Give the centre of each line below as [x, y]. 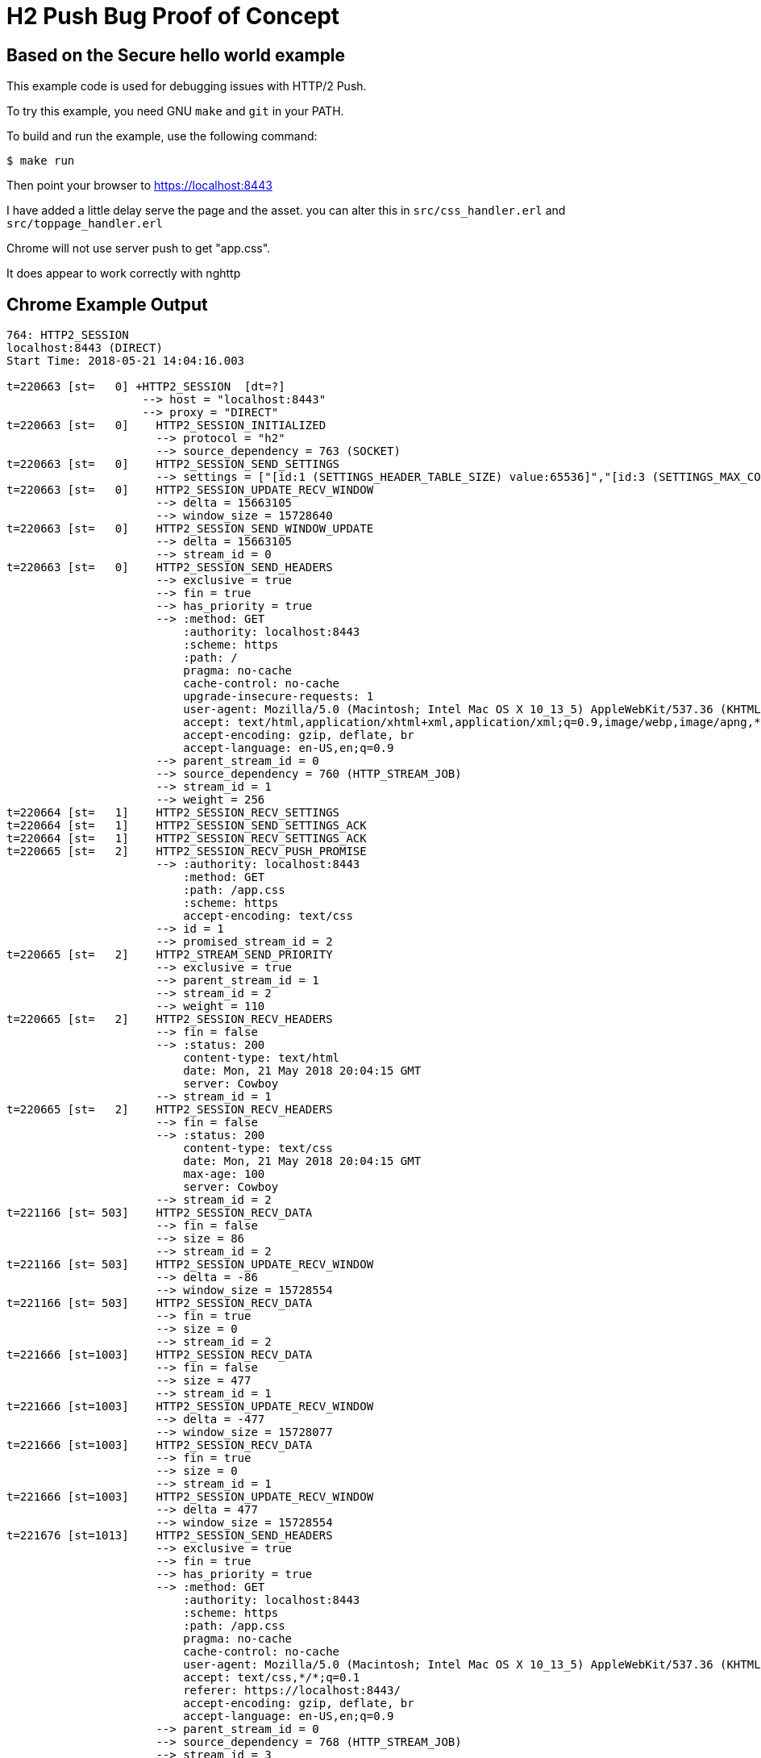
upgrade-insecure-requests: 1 [279, 697]
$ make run [41, 161]
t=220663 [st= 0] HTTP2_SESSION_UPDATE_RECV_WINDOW [190, 490]
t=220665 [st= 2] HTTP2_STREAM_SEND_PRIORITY [170, 955]
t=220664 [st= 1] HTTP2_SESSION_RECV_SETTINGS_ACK [187, 839]
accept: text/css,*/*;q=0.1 [272, 1678]
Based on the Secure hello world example [176, 55]
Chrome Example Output [107, 304]
